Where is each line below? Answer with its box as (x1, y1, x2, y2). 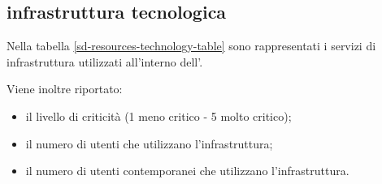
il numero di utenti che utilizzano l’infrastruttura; (25, 135, 273, 152)
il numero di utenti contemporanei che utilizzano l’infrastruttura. (25, 162, 349, 179)
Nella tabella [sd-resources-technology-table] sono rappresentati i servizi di (7, 37, 376, 54)
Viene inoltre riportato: (7, 80, 123, 97)
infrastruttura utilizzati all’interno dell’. (7, 53, 203, 70)
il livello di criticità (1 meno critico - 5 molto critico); (25, 107, 292, 124)
